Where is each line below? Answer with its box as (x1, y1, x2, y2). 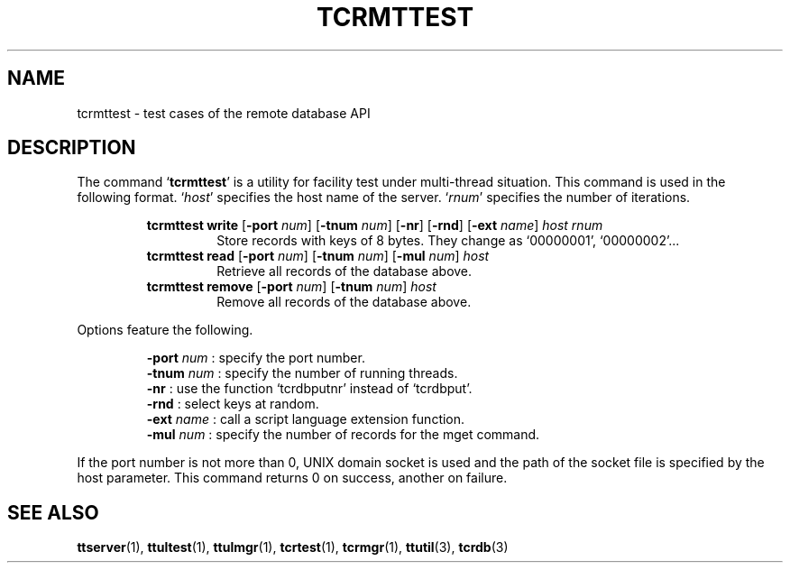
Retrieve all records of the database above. (216, 263, 473, 280)
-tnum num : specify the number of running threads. (146, 365, 458, 382)
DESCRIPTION (7, 136, 136, 160)
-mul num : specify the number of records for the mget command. (146, 427, 540, 443)
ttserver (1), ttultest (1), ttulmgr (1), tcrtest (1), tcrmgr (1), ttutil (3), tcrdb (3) (77, 539, 509, 556)
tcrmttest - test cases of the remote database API (77, 105, 371, 121)
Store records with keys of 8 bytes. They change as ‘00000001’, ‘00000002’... (216, 233, 680, 249)
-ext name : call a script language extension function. (146, 411, 465, 427)
